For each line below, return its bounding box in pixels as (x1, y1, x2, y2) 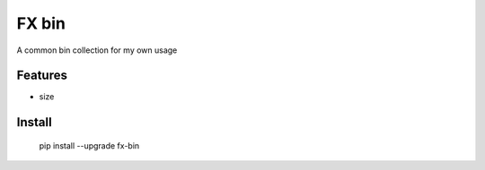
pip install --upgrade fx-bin (39, 140, 140, 151)
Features (16, 68, 67, 83)
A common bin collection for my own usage (16, 45, 178, 55)
